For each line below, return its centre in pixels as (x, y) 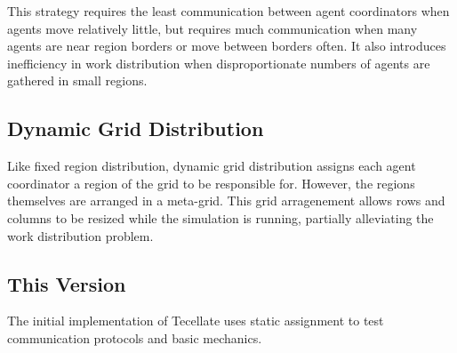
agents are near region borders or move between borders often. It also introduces (227, 46)
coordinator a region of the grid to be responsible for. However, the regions (211, 183)
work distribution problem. (80, 235)
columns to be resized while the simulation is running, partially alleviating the (220, 217)
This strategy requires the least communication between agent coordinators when (228, 11)
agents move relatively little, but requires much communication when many (212, 28)
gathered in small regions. (77, 80)
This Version (67, 283)
